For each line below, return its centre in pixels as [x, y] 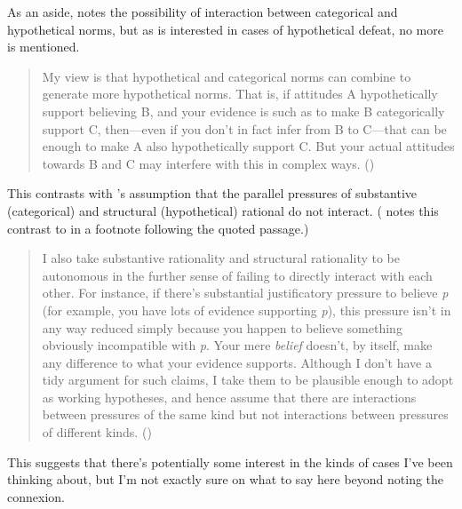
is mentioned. [44, 47]
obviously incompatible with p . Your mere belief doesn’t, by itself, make [237, 345]
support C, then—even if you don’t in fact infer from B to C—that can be [244, 128]
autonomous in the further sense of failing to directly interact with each [237, 275]
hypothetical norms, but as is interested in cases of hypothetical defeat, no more [225, 29]
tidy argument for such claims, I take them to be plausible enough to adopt [248, 380]
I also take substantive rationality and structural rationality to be [221, 258]
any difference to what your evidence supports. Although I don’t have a [237, 362]
